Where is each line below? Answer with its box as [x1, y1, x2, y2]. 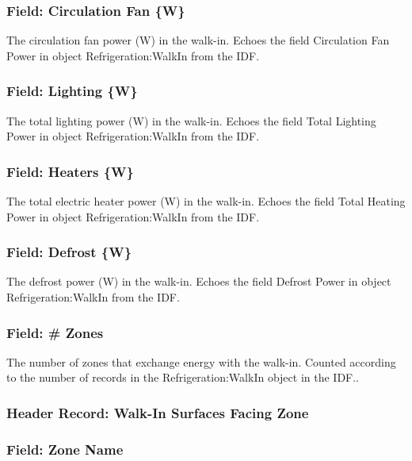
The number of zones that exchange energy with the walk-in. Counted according [6, 353, 396, 370]
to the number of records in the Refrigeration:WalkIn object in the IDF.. [6, 369, 360, 386]
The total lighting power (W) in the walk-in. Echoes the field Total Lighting [6, 112, 376, 129]
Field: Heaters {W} [6, 161, 134, 181]
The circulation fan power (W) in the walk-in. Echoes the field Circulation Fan [6, 32, 390, 48]
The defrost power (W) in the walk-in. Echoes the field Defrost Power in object [6, 273, 391, 290]
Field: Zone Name [6, 439, 124, 459]
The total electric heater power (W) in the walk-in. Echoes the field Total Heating [6, 193, 406, 209]
